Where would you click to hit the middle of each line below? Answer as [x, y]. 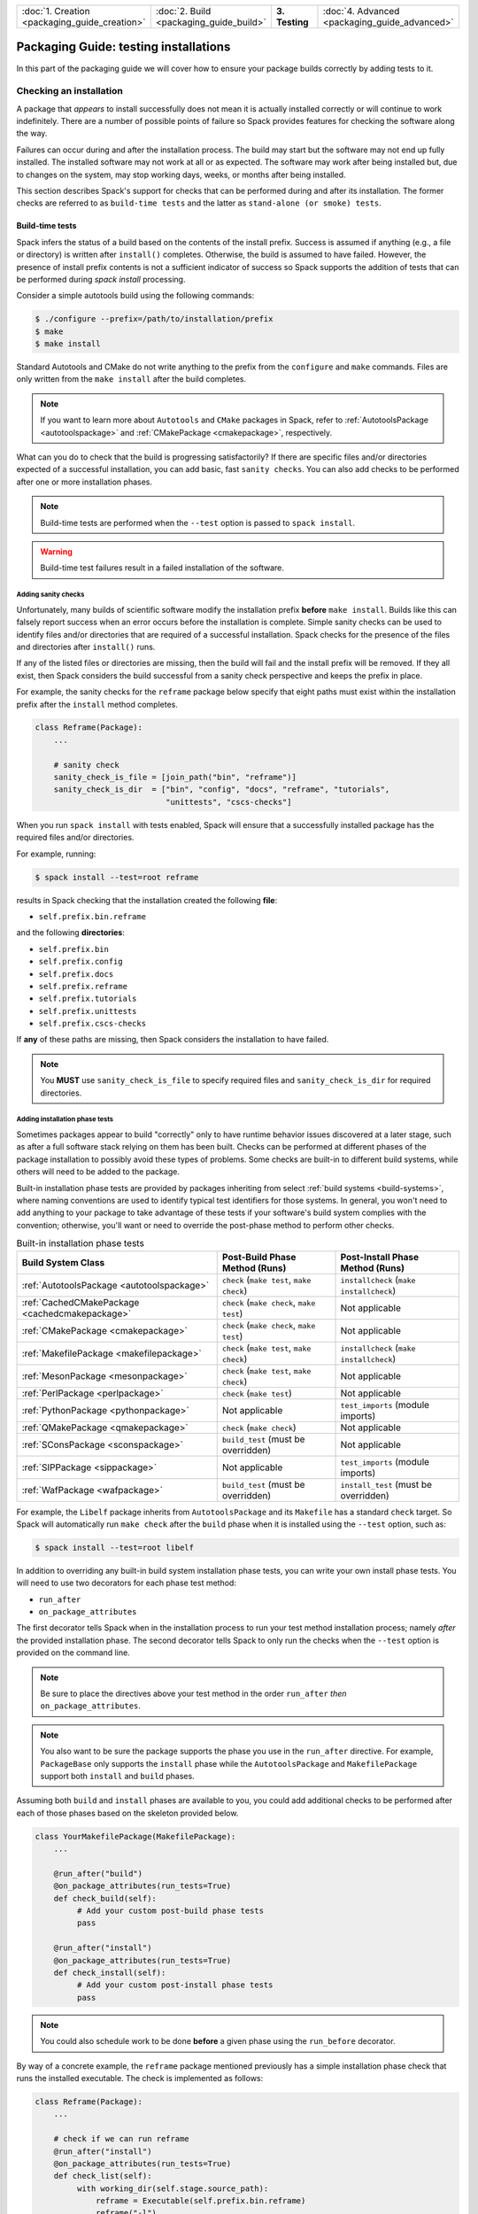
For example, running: [56, 854]
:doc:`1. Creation [56, 11]
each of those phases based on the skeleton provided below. [127, 1813]
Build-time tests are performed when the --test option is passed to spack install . [198, 523]
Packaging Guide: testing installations [123, 47]
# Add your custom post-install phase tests [175, 1985]
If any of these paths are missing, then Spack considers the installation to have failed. [173, 1040]
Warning [56, 552]
